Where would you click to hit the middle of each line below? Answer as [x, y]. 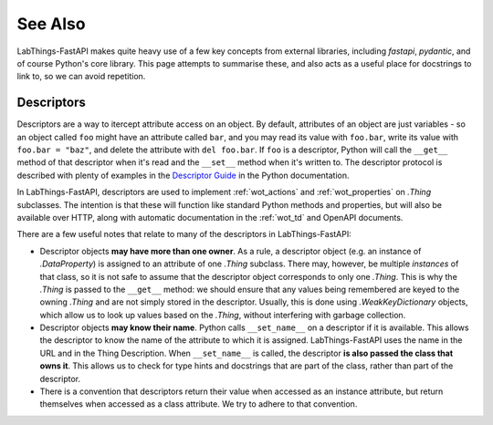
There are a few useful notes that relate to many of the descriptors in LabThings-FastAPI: [184, 234]
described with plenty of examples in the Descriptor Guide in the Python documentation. [184, 175]
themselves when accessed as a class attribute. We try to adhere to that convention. [199, 404]
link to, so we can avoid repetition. [81, 77]
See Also [51, 24]
